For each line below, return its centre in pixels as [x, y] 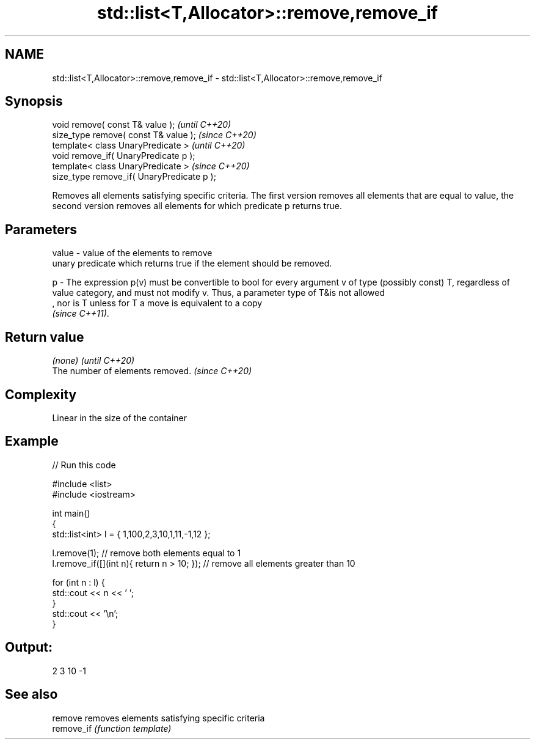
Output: [29, 647]
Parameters [41, 229]
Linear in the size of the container [120, 418]
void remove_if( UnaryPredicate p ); [124, 156]
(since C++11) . [81, 314]
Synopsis [34, 101]
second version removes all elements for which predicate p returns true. [197, 206]
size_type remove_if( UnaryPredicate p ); [134, 177]
